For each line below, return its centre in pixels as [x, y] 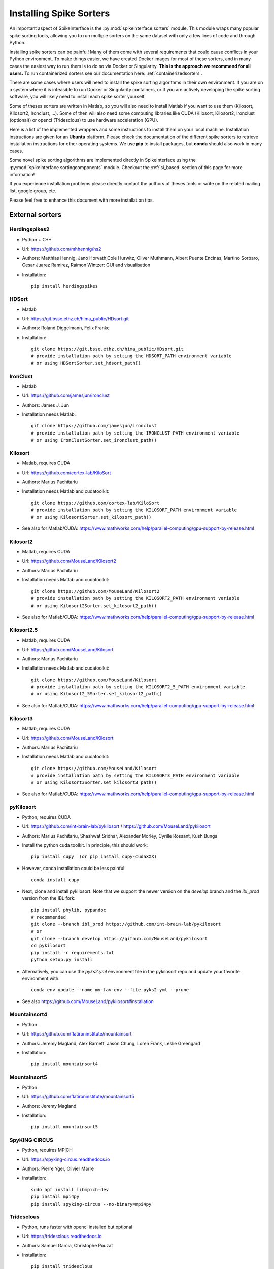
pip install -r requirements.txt [73, 953]
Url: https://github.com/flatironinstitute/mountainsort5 [78, 1096]
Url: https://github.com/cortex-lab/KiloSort [66, 473]
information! [22, 174]
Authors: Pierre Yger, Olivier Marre [58, 1168]
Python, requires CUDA [46, 817]
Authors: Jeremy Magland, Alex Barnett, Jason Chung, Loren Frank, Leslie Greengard [111, 1043]
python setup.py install [62, 960]
